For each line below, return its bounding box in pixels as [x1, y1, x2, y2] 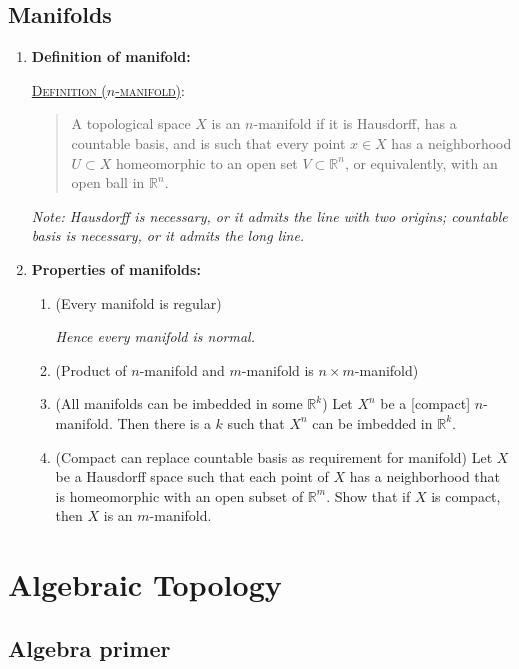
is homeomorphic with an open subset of [55, 485, 304, 506]
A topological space [71, 113, 191, 134]
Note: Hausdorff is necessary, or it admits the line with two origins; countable [31, 205, 508, 226]
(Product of [55, 359, 127, 380]
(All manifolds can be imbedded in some [55, 393, 303, 414]
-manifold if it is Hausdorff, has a [253, 113, 457, 134]
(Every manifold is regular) [55, 292, 222, 313]
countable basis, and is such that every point [71, 132, 346, 153]
